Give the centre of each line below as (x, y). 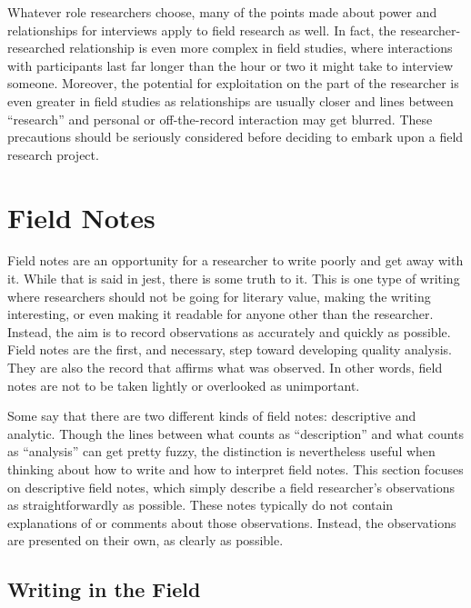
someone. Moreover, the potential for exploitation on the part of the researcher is (233, 83)
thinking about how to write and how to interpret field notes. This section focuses (235, 469)
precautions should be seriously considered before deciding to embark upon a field (235, 137)
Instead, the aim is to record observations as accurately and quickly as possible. (229, 331)
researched (36, 48)
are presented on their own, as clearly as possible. (145, 540)
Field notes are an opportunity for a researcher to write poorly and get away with (235, 260)
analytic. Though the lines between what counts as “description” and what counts (236, 433)
